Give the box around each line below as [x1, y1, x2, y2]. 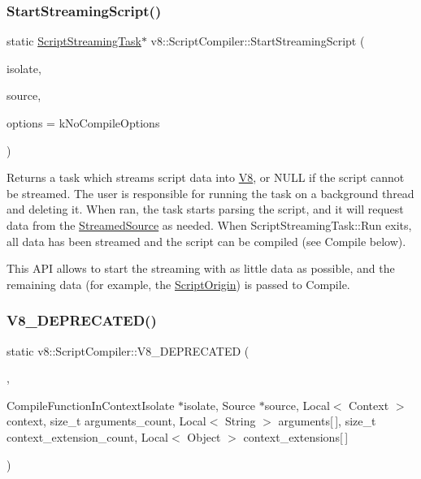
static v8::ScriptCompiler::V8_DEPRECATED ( [7, 342, 250, 359]
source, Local [264, 396, 330, 413]
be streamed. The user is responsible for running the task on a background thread [7, 184, 414, 201]
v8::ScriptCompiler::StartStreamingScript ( [150, 32, 365, 50]
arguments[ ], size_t [278, 412, 376, 429]
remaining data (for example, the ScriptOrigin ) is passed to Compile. [7, 275, 350, 292]
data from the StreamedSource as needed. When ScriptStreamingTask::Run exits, [7, 216, 412, 233]
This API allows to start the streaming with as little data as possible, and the [7, 260, 395, 277]
